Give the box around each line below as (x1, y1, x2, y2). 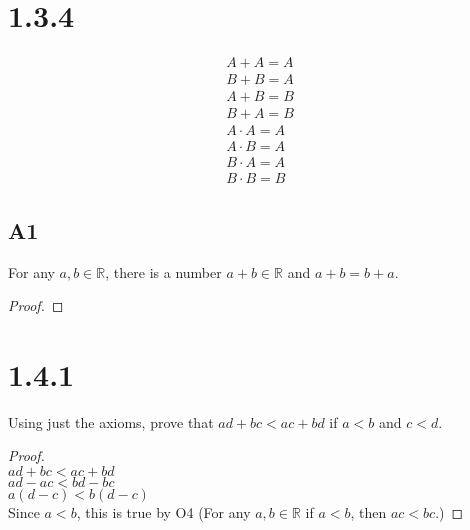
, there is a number (105, 261, 222, 282)
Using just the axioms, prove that (8, 411, 214, 432)
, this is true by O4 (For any (76, 502, 251, 523)
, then (350, 502, 387, 523)
